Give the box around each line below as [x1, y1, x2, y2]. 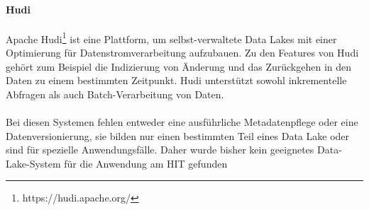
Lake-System [6, 156, 61, 170]
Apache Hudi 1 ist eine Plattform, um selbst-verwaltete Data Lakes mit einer [6, 29, 337, 46]
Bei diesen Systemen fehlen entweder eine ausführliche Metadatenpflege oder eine [6, 115, 358, 129]
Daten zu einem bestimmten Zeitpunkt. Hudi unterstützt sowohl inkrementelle [6, 73, 347, 88]
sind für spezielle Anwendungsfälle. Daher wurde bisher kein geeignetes [6, 142, 314, 157]
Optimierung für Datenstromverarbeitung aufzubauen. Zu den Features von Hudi [6, 45, 359, 60]
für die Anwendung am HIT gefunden [64, 156, 228, 170]
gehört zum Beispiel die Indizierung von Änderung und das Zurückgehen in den [6, 59, 352, 74]
